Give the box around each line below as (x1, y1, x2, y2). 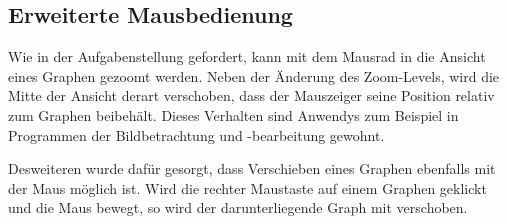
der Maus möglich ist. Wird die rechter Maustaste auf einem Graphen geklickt (8, 177, 487, 198)
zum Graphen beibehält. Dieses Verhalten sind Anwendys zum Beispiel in (8, 104, 459, 125)
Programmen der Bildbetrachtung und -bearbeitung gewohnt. (8, 124, 385, 145)
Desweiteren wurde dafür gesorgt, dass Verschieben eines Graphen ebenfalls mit (8, 158, 496, 179)
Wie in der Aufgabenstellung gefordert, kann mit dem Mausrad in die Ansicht (8, 46, 486, 67)
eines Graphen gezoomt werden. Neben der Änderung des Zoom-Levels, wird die (8, 65, 500, 86)
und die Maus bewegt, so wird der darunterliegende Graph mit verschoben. (8, 197, 468, 218)
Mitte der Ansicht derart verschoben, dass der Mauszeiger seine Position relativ (8, 85, 495, 106)
